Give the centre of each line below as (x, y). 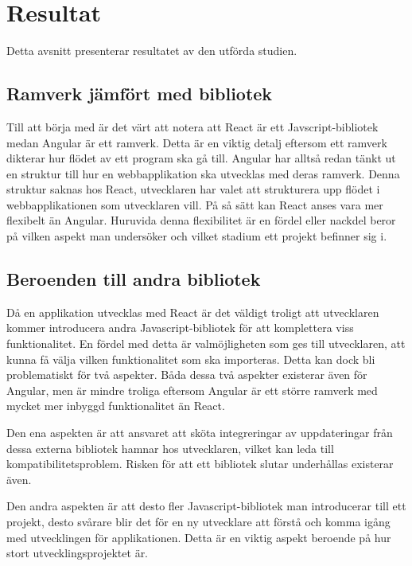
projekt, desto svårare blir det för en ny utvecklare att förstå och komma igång (198, 521)
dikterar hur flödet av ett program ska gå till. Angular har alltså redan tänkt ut (201, 158)
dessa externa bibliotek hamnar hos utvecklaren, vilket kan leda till (170, 448)
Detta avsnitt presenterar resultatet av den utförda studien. (152, 51)
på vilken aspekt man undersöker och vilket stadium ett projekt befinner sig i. (197, 236)
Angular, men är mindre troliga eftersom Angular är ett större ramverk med (192, 390)
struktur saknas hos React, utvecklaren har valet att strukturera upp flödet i (193, 189)
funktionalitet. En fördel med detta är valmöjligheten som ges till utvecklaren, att (206, 344)
